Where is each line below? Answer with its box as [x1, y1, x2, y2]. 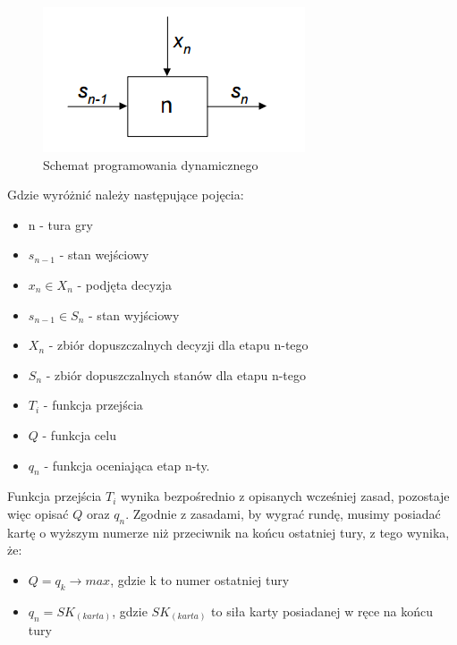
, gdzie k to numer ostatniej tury [110, 570, 290, 589]
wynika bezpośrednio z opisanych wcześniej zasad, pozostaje [121, 487, 450, 505]
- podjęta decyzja [77, 275, 172, 293]
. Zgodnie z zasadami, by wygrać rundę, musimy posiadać [125, 504, 441, 522]
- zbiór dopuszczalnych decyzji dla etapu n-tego [48, 335, 309, 354]
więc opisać [7, 504, 69, 522]
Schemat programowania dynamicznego [43, 155, 258, 174]
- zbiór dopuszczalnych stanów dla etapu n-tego [46, 365, 307, 384]
